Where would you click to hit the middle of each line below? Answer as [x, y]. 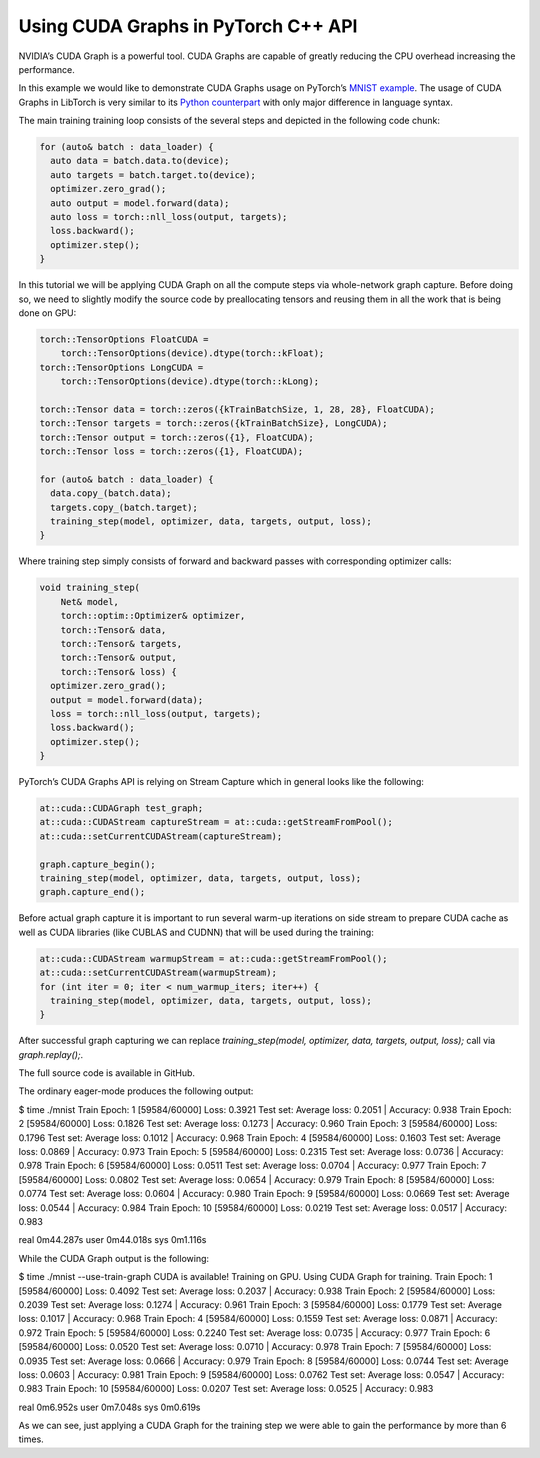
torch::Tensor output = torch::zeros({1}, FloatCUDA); [176, 437]
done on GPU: [47, 312]
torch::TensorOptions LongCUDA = [121, 367]
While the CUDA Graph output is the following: [114, 1258]
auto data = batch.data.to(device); [140, 161]
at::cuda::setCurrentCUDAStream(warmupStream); [158, 973]
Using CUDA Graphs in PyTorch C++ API [188, 26]
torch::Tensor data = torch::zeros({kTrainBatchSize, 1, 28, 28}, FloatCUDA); [237, 409]
